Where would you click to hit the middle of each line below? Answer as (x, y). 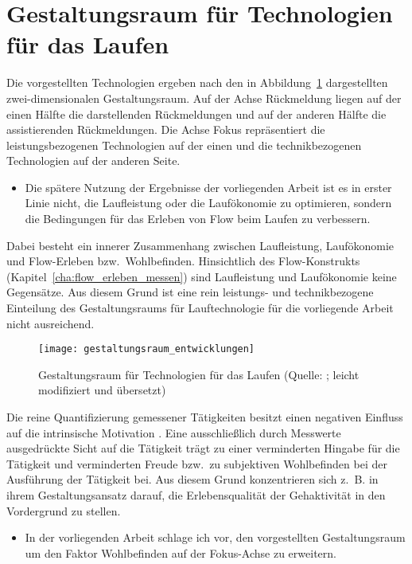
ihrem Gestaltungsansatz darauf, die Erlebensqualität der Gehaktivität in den (196, 495)
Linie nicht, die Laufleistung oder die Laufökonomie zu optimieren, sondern (208, 203)
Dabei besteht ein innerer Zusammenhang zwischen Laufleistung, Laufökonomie (200, 245)
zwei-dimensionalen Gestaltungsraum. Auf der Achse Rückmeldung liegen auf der (204, 98)
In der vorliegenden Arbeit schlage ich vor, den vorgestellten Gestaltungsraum (215, 537)
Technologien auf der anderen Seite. (93, 161)
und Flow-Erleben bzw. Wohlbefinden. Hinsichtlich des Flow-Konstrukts (183, 261)
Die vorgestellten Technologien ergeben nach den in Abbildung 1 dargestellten (197, 82)
